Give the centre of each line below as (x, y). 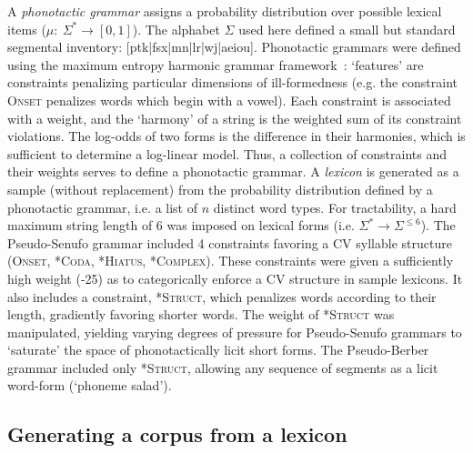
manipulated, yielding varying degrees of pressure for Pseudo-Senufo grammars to (235, 332)
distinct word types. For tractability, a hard (335, 207)
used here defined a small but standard (347, 29)
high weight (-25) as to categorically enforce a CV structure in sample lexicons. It (235, 278)
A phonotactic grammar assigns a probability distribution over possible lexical (225, 11)
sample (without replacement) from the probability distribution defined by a (220, 189)
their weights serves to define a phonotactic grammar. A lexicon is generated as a (233, 171)
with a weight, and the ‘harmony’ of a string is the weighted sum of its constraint (235, 118)
